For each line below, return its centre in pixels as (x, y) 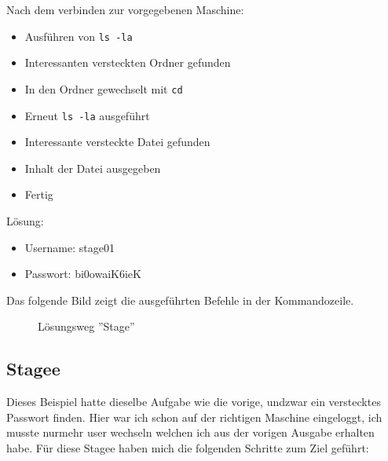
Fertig (39, 194)
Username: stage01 (70, 247)
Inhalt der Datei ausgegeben (93, 168)
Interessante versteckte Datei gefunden (117, 142)
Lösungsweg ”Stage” (86, 326)
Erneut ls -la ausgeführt (87, 115)
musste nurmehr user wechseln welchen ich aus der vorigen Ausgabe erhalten (190, 432)
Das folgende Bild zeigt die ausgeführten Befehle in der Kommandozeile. (180, 300)
